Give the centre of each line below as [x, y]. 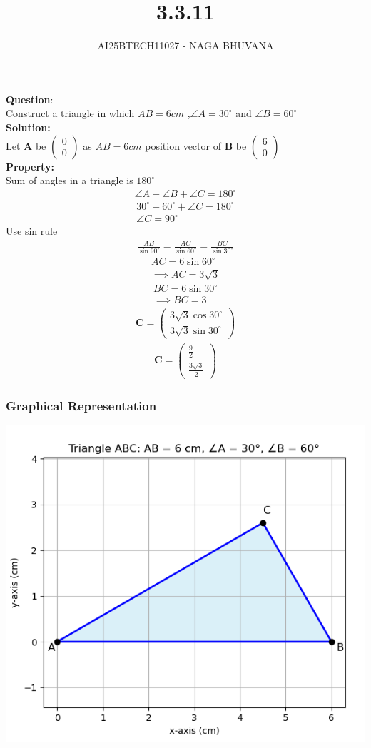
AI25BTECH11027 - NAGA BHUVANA [185, 45]
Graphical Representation [81, 405]
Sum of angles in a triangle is [70, 180]
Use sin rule [32, 231]
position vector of [183, 145]
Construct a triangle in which [70, 113]
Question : [30, 99]
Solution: [28, 127]
